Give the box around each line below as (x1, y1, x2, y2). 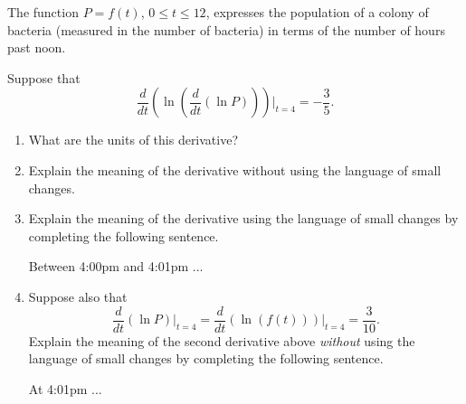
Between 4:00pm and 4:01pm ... (28, 257, 204, 276)
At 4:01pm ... (28, 379, 102, 398)
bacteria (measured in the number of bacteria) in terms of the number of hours (7, 20, 445, 39)
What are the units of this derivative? (28, 130, 239, 149)
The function (7, 3, 79, 21)
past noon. (7, 38, 66, 57)
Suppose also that (28, 287, 128, 305)
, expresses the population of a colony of (205, 3, 429, 21)
